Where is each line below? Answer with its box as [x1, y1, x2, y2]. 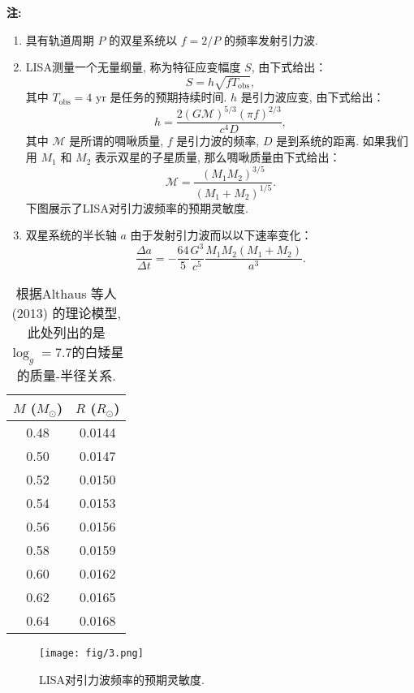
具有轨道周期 [25, 31, 94, 48]
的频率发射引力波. [223, 31, 318, 48]
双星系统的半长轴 [25, 226, 117, 243]
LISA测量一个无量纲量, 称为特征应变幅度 [25, 58, 241, 75]
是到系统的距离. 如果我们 [276, 132, 408, 149]
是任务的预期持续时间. [110, 88, 227, 105]
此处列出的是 [27, 323, 106, 342]
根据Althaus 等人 [15, 284, 117, 303]
